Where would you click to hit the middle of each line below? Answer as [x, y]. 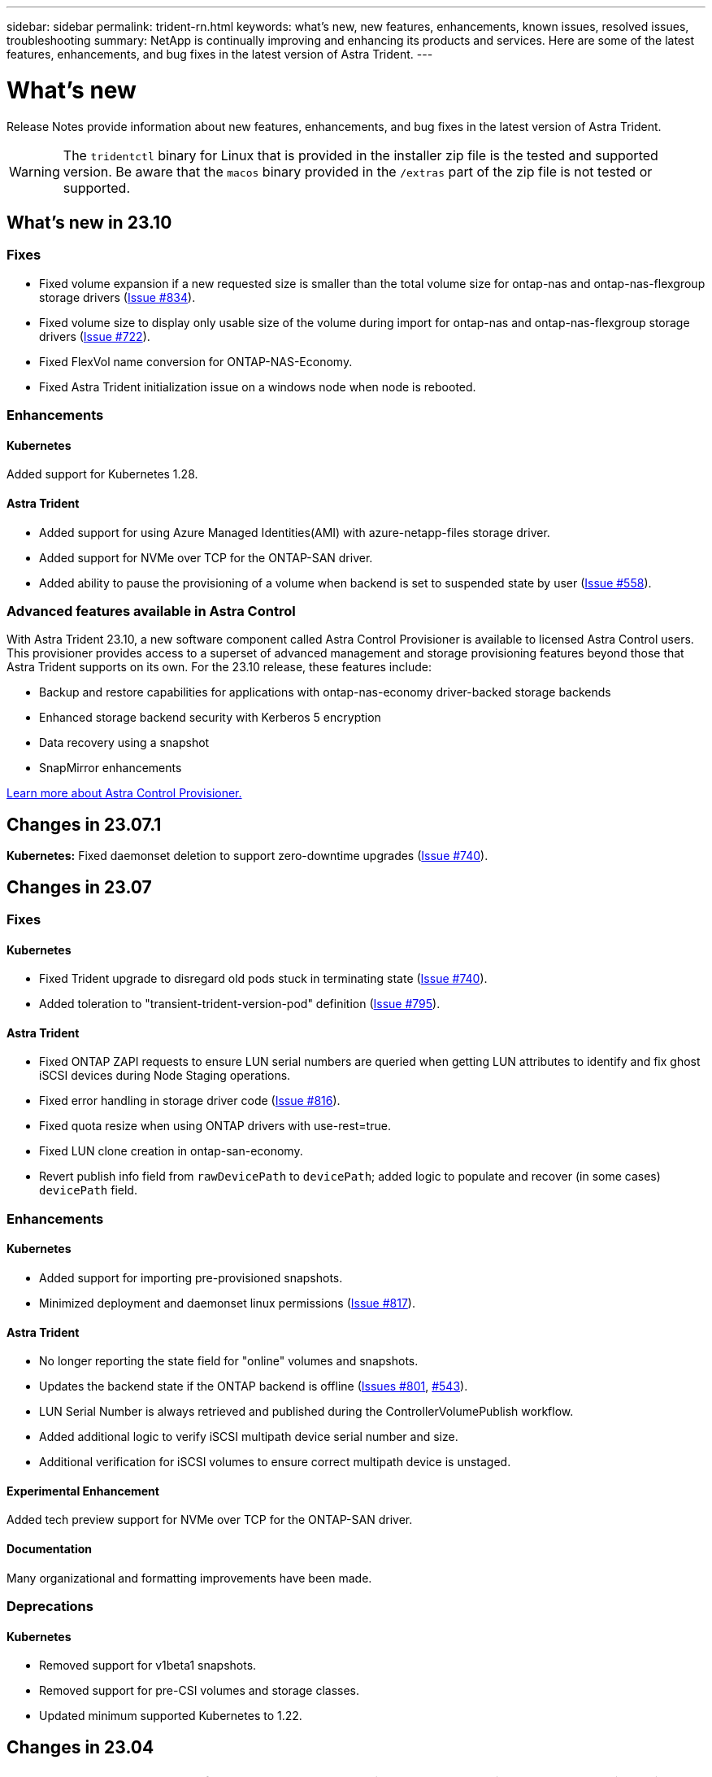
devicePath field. [88, 1190]
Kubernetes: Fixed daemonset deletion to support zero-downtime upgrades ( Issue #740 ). [247, 856]
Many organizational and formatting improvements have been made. [189, 1578]
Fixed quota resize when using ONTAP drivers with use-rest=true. [215, 1126]
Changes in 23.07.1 [84, 824]
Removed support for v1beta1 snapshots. [148, 1666]
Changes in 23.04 [80, 1747]
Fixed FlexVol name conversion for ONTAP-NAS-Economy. [196, 361]
